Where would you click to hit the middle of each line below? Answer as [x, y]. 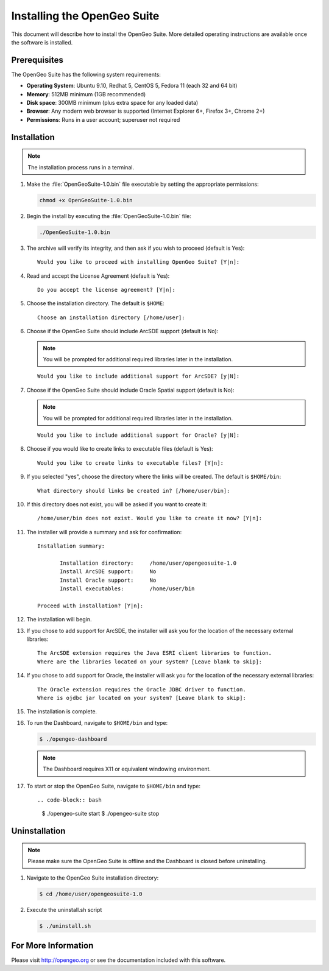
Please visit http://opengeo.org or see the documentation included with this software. [119, 960]
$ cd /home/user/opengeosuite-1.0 [91, 894]
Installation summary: [71, 546]
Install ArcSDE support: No [108, 572]
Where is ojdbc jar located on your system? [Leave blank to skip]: [142, 698]
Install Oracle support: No [108, 580]
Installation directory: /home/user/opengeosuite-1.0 [148, 563]
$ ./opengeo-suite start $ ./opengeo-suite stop [101, 814]
